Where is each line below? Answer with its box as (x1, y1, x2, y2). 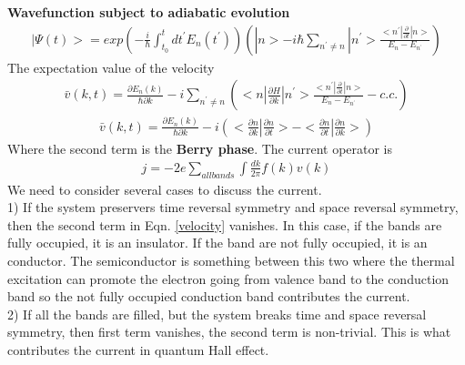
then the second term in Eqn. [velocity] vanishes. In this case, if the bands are (7, 215, 442, 234)
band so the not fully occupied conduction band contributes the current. (7, 287, 410, 306)
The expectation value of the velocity (7, 57, 215, 76)
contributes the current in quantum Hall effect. (7, 340, 269, 359)
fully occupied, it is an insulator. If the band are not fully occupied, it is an (7, 233, 428, 252)
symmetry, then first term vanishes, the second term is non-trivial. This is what (7, 322, 451, 341)
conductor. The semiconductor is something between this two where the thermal (7, 250, 455, 269)
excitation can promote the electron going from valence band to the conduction (7, 269, 450, 288)
